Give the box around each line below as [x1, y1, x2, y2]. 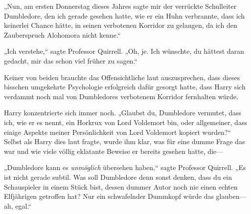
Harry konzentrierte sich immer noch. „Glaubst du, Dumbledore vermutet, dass [4, 107, 242, 118]
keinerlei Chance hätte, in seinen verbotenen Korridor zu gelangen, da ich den [4, 20, 237, 30]
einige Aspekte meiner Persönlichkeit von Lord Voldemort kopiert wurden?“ [4, 127, 231, 137]
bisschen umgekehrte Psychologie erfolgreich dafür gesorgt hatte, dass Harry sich [4, 82, 246, 92]
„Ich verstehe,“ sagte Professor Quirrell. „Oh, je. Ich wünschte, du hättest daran [4, 46, 244, 56]
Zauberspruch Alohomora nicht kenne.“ [4, 29, 121, 40]
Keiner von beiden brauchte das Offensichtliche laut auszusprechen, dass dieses [4, 72, 240, 82]
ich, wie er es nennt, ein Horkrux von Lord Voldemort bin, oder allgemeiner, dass [4, 117, 247, 127]
